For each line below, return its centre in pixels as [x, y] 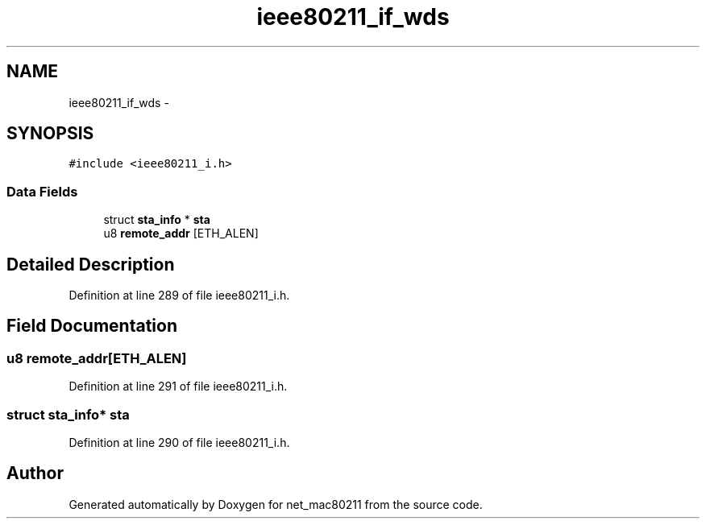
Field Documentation [92, 326]
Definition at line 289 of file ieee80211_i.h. [179, 296]
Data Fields [42, 191]
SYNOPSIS [50, 134]
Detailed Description [91, 264]
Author [35, 473]
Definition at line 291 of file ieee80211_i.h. [178, 387]
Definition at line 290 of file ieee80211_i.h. [179, 442]
